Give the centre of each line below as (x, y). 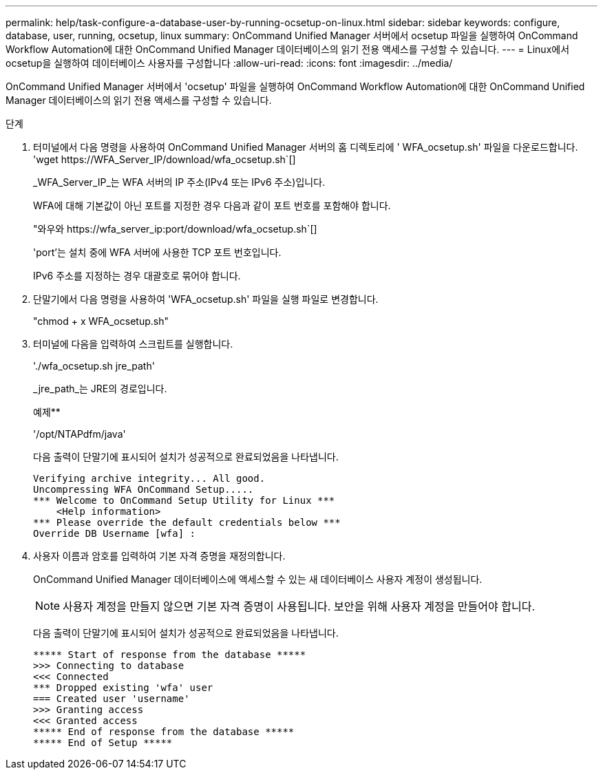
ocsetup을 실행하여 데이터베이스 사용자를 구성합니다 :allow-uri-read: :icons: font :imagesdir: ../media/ (229, 63)
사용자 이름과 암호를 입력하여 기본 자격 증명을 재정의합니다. (159, 556)
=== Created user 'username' (112, 699)
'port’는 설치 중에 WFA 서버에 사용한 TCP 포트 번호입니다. (157, 252)
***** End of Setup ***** (103, 743)
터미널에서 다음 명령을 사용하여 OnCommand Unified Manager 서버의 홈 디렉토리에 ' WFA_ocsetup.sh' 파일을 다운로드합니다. (306, 147)
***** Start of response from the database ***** (170, 655)
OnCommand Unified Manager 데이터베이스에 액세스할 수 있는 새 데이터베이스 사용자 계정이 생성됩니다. (258, 579)
